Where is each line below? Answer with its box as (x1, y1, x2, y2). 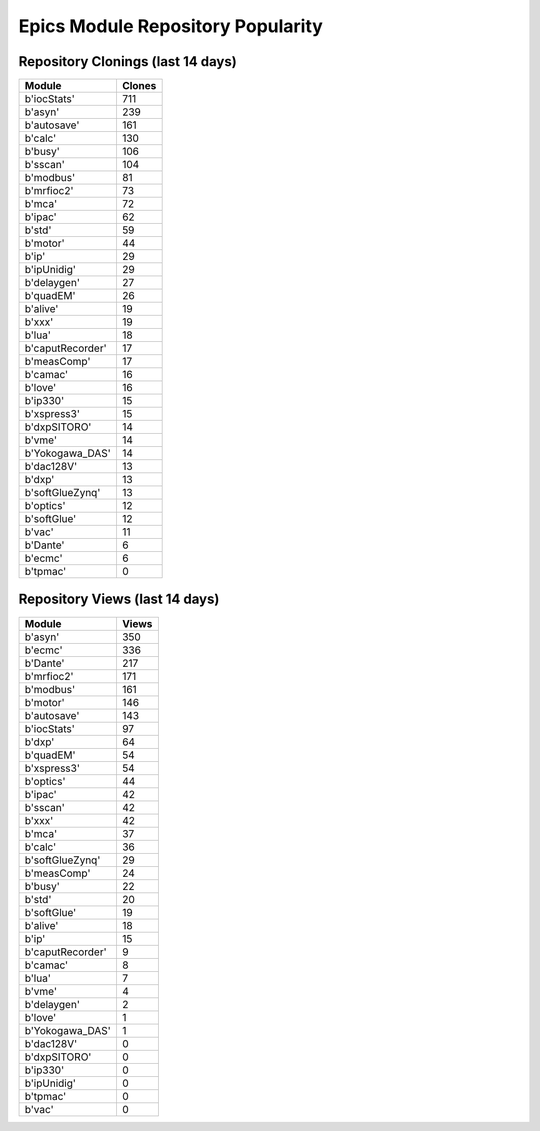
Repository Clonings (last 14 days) (18, 53, 237, 70)
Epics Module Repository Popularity (18, 15, 324, 37)
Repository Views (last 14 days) (18, 591, 220, 608)
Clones (121, 79, 157, 93)
